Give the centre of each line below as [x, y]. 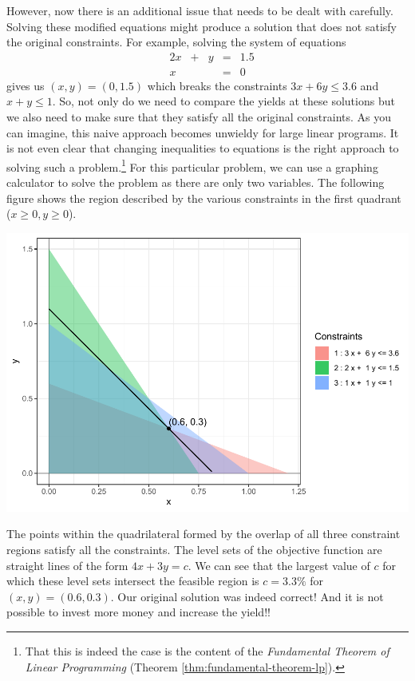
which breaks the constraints [217, 85]
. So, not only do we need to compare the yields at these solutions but [223, 101]
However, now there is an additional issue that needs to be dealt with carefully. [200, 10]
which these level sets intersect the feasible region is [133, 581]
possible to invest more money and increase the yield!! [138, 612]
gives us [26, 85]
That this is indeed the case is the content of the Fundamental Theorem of [207, 650]
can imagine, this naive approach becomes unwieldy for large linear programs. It [203, 132]
